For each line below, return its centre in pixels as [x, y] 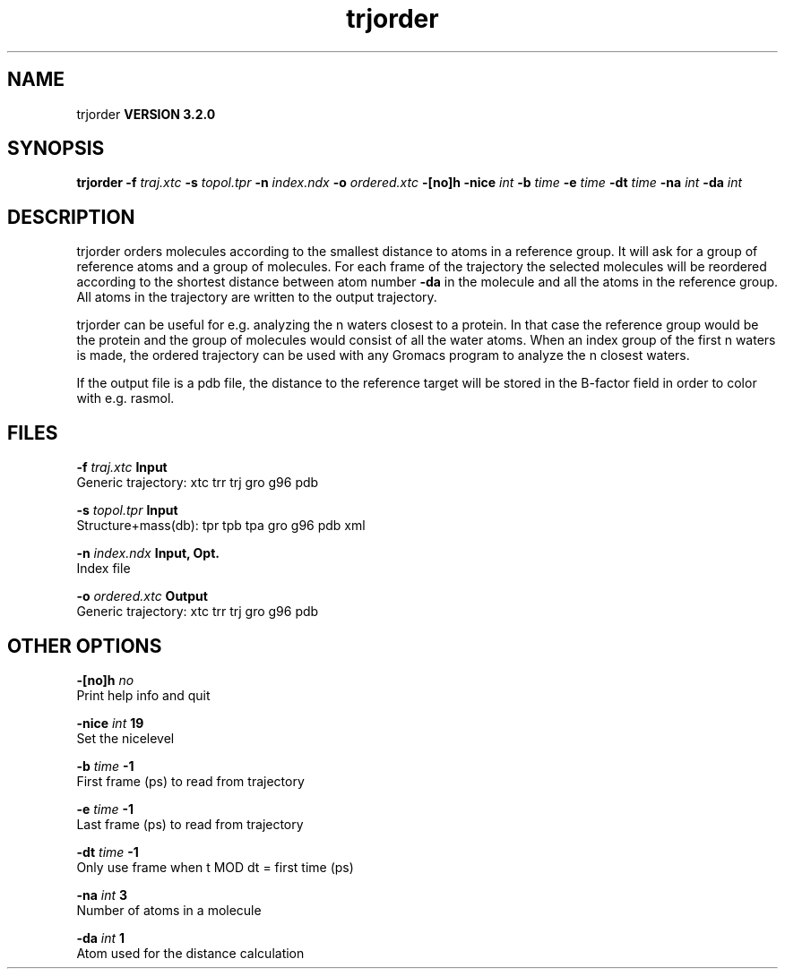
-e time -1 [105, 809]
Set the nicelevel [125, 738]
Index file [104, 569]
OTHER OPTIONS [85, 646]
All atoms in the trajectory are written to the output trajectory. [257, 297]
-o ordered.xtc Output [142, 596]
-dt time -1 [108, 852]
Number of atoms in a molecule [169, 910]
